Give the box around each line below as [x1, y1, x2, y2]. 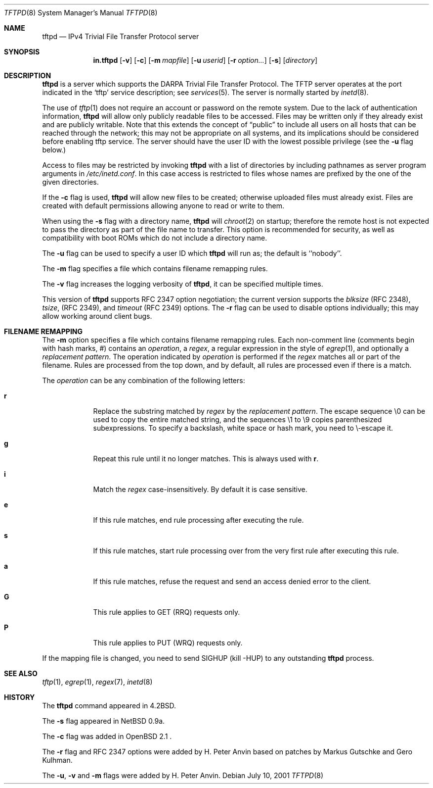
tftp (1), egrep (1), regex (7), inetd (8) [42, 678, 153, 686]
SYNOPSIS [4, 48, 40, 56]
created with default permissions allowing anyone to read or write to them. [42, 201, 285, 210]
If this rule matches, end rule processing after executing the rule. [93, 516, 304, 524]
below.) [42, 146, 66, 154]
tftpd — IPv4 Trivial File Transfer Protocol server [42, 32, 199, 41]
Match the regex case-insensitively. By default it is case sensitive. [93, 485, 307, 493]
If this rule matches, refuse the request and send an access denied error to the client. [93, 577, 371, 586]
